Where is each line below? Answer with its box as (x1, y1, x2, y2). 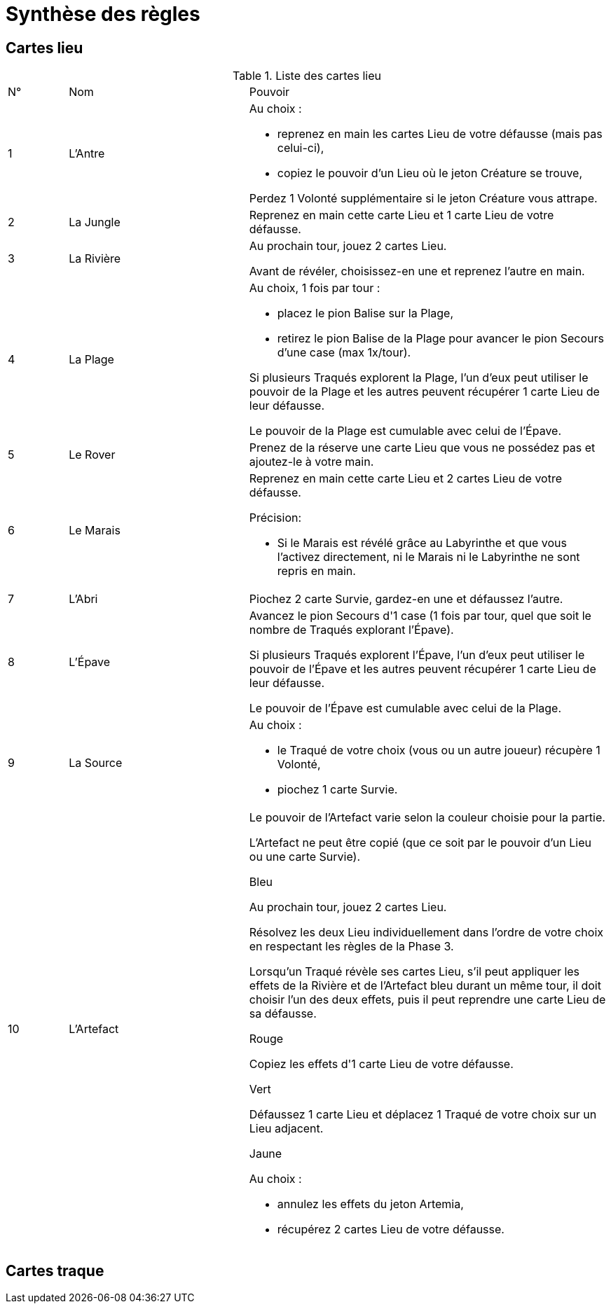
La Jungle (69, 215, 121, 230)
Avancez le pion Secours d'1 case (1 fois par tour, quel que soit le (249, 609, 591, 623)
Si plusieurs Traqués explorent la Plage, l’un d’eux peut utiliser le (249, 370, 589, 385)
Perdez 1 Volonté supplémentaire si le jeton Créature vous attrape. (249, 191, 598, 206)
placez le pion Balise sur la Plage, (277, 306, 454, 321)
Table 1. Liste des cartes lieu (232, 69, 382, 83)
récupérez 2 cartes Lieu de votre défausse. (277, 1222, 504, 1237)
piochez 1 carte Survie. (277, 782, 398, 797)
